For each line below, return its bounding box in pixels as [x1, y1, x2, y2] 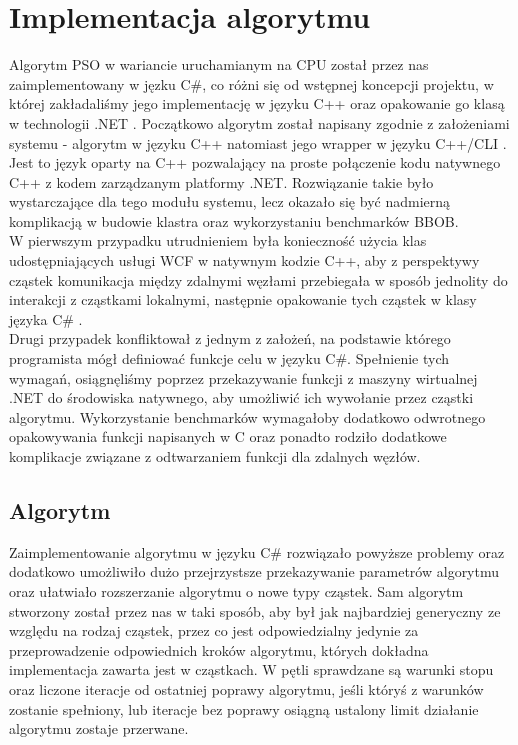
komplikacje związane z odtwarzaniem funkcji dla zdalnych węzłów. [9, 446, 421, 466]
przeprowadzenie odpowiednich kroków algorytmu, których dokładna [9, 639, 429, 660]
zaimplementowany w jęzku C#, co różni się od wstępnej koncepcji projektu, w [9, 73, 494, 94]
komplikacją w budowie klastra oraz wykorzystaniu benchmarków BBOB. [9, 210, 459, 231]
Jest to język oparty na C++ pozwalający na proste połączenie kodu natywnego [9, 152, 501, 173]
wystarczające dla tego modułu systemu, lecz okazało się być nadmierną [9, 191, 451, 212]
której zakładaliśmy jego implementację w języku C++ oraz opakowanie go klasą [9, 93, 505, 114]
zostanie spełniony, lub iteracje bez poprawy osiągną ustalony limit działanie [9, 698, 479, 719]
